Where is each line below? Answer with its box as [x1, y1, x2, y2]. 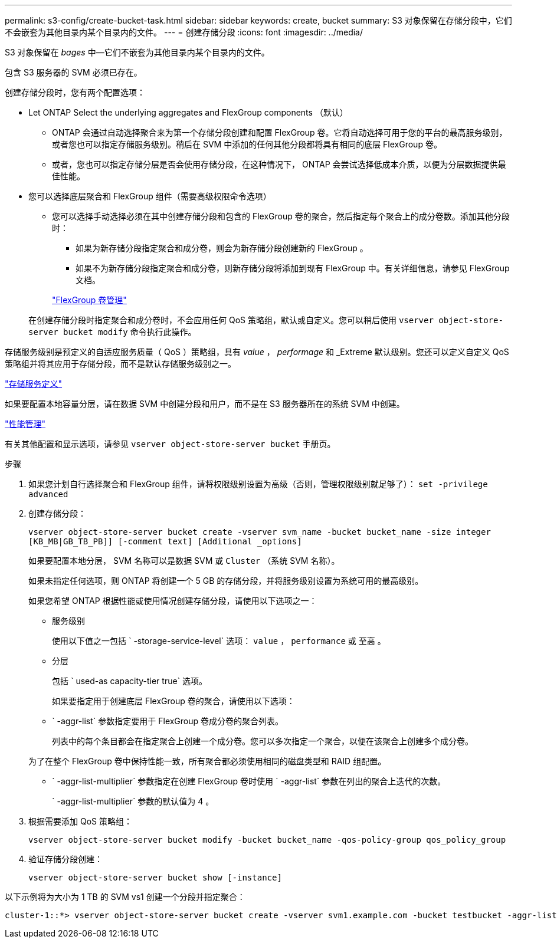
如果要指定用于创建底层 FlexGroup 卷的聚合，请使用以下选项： [52, 696, 295, 706]
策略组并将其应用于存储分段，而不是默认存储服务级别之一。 [5, 359, 236, 369]
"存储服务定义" [5, 379, 63, 389]
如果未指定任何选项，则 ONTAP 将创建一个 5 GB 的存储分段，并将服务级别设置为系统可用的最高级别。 [28, 576, 424, 586]
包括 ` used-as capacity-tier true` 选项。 [52, 676, 208, 686]
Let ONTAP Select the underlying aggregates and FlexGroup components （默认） [28, 107, 348, 117]
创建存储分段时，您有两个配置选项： [5, 87, 145, 97]
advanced [28, 489, 68, 499]
